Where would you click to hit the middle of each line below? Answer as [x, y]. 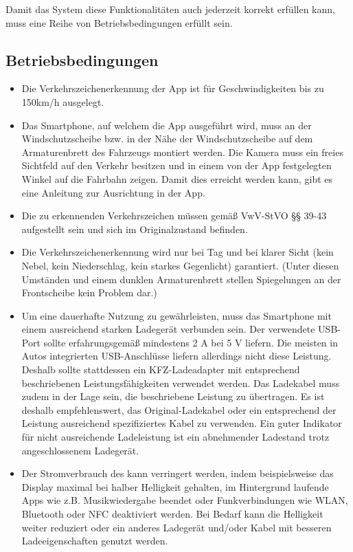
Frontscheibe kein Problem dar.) [89, 292]
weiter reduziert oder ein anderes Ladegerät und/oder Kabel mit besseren [176, 527]
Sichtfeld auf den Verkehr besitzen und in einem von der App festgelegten [176, 165]
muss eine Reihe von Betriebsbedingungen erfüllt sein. [119, 22]
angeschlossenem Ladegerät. [80, 450]
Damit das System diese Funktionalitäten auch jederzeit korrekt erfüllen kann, [170, 9]
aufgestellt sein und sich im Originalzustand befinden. [135, 229]
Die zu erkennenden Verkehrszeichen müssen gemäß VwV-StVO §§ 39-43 [174, 216]
